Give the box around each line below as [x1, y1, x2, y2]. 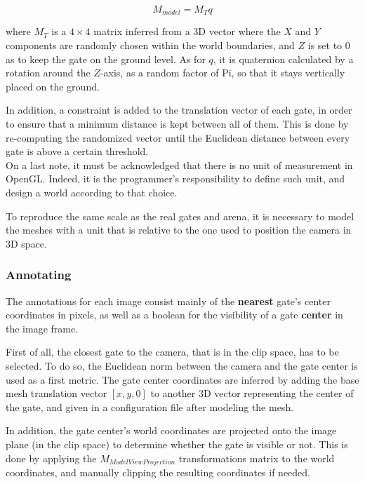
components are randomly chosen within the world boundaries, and [6, 38, 295, 53]
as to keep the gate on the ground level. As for [6, 51, 206, 66]
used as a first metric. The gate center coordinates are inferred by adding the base [6, 372, 359, 386]
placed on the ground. [6, 79, 100, 93]
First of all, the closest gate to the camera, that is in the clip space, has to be [6, 344, 339, 359]
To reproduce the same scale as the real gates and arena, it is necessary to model [6, 208, 354, 223]
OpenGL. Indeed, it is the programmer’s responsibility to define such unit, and [6, 171, 345, 186]
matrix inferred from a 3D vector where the [93, 24, 281, 39]
